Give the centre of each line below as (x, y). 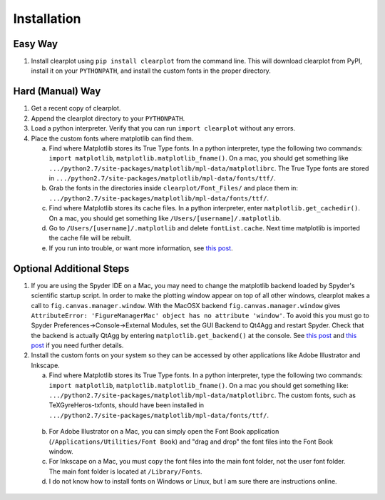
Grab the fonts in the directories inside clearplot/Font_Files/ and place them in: (174, 188)
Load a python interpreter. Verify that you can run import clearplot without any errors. (163, 128)
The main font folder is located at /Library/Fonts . (125, 471)
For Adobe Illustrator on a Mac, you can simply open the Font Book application (164, 432)
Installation (47, 19)
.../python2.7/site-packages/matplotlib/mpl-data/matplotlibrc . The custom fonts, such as (202, 395)
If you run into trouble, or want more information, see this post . (141, 248)
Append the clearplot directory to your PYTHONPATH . (108, 118)
